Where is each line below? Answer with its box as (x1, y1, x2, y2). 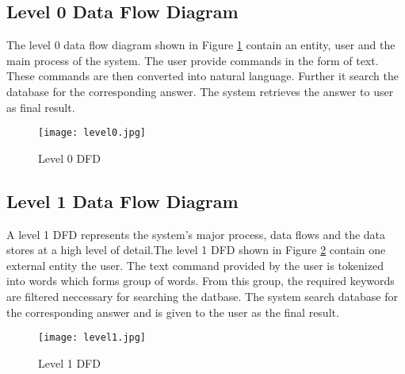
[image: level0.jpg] (38, 127, 147, 139)
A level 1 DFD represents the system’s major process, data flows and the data (6, 226, 386, 242)
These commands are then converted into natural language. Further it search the (6, 67, 399, 84)
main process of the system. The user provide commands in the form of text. (6, 52, 379, 68)
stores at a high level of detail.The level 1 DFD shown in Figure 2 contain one (6, 241, 386, 258)
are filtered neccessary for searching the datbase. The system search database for (6, 288, 398, 304)
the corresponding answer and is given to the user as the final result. (6, 303, 339, 320)
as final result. (6, 98, 75, 115)
